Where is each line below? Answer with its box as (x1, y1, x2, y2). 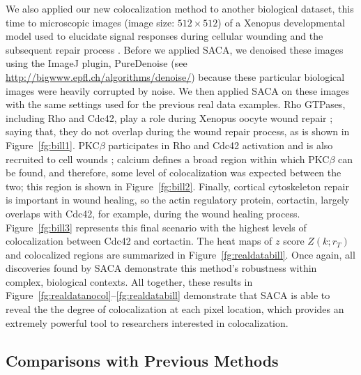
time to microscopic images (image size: (6, 15, 175, 29)
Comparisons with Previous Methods (6, 349, 279, 371)
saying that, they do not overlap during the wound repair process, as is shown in (6, 124, 350, 139)
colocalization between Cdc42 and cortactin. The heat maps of (6, 234, 272, 248)
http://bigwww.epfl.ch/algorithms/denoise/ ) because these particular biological (6, 69, 345, 84)
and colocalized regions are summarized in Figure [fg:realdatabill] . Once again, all (6, 247, 355, 261)
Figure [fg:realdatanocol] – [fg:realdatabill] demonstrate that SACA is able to (6, 288, 330, 303)
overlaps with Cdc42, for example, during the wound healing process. (6, 206, 300, 220)
